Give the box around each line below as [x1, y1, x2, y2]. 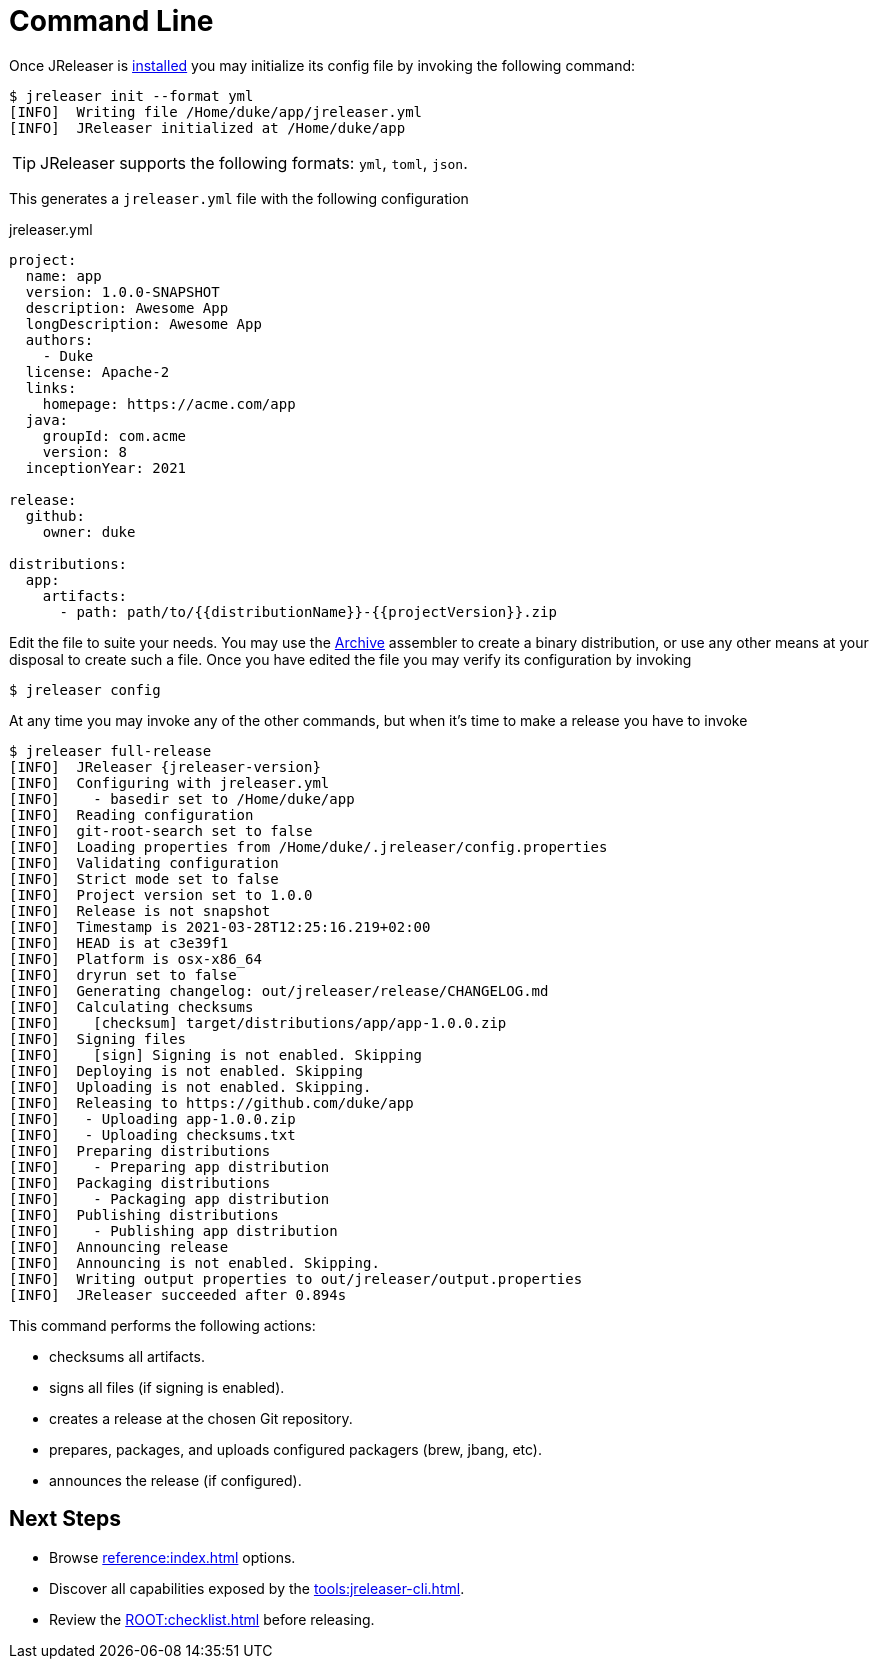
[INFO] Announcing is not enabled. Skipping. [9, 1254, 380, 1271]
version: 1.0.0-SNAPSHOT [25, 283, 220, 300]
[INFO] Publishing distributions [9, 1206, 279, 1223]
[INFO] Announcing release [9, 1238, 229, 1255]
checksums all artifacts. [49, 1347, 205, 1365]
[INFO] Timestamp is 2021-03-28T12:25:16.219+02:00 [9, 918, 431, 935]
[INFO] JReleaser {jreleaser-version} [9, 758, 321, 775]
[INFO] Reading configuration [9, 806, 254, 823]
